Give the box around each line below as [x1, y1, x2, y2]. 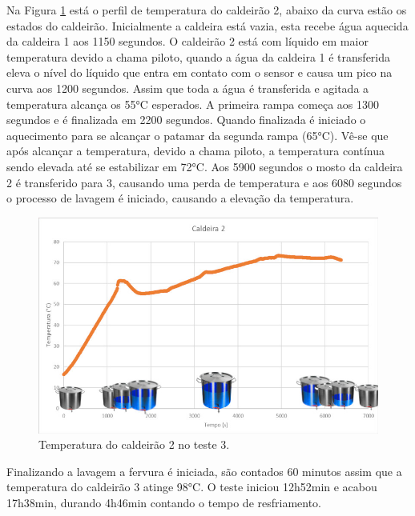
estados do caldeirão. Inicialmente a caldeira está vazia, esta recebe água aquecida [6, 17, 409, 34]
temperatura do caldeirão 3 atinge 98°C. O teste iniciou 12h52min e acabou [6, 478, 377, 495]
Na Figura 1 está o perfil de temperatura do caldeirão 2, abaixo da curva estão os [6, 2, 407, 18]
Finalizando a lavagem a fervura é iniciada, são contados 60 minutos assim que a [6, 462, 402, 479]
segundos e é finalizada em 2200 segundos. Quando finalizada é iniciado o [6, 111, 366, 128]
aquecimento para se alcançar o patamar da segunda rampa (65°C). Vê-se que [6, 126, 389, 143]
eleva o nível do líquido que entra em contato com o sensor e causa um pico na [6, 64, 393, 81]
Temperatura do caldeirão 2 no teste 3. [38, 436, 230, 453]
